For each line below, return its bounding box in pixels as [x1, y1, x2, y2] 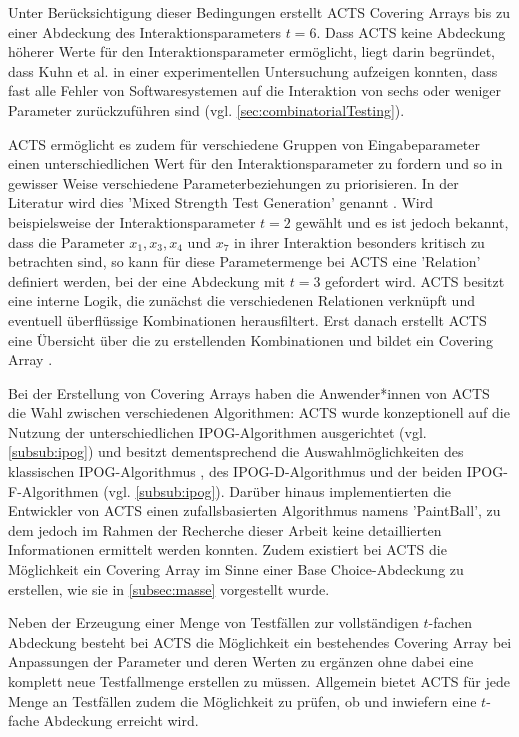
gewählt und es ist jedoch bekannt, [295, 211, 509, 232]
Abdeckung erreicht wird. [43, 710, 199, 731]
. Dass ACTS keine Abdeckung [316, 21, 506, 42]
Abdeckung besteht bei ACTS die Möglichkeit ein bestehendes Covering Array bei [8, 631, 512, 652]
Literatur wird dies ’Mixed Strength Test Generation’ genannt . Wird [8, 192, 434, 213]
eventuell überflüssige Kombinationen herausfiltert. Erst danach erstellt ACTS [8, 309, 487, 330]
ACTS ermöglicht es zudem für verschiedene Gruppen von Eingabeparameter [8, 133, 481, 154]
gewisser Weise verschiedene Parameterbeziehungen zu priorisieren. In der [8, 172, 459, 193]
